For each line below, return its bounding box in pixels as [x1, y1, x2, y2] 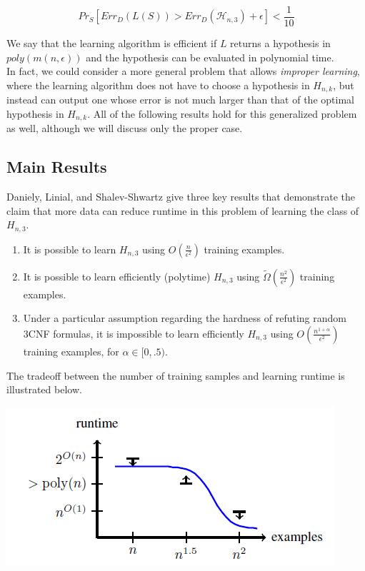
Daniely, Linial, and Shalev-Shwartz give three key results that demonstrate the [6, 189, 356, 204]
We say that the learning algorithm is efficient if [6, 36, 217, 51]
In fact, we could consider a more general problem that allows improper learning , [6, 64, 360, 79]
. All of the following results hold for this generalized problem [87, 106, 357, 121]
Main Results [6, 156, 107, 178]
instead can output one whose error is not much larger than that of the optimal [6, 92, 354, 107]
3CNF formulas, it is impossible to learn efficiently [23, 325, 244, 340]
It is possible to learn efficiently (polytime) [23, 268, 211, 283]
